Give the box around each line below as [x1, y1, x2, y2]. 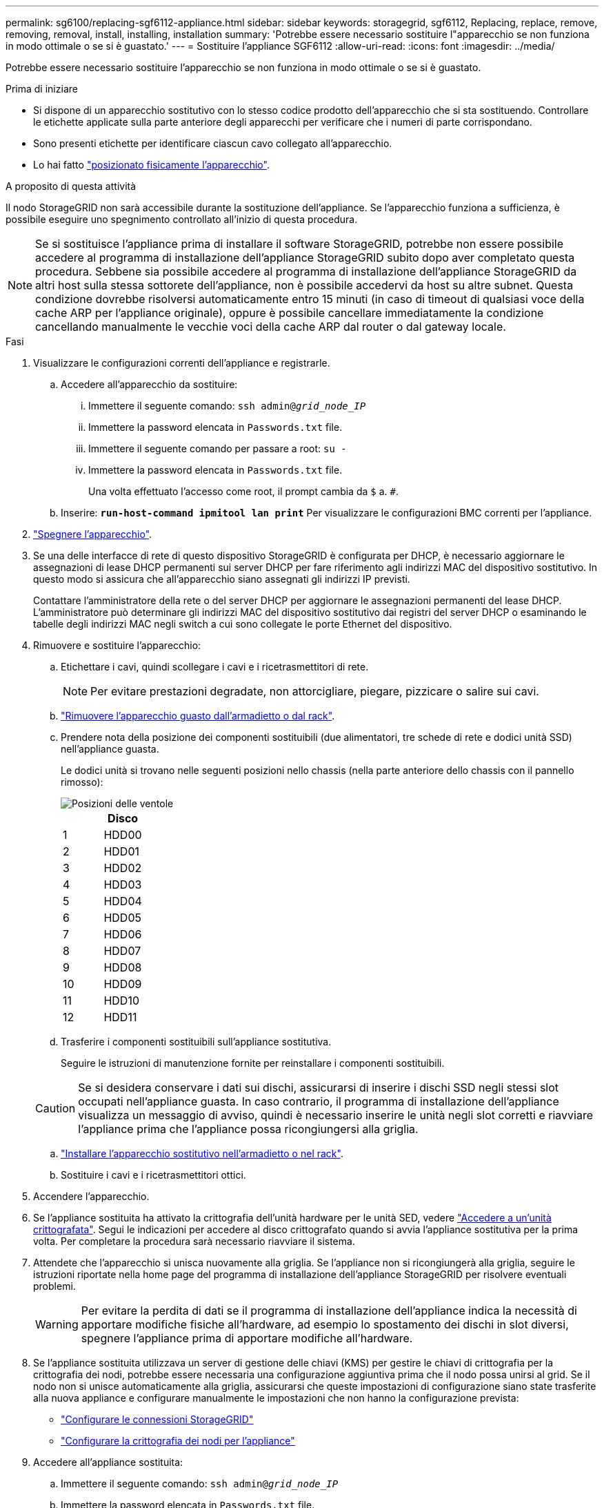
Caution [35, 1101, 76, 1115]
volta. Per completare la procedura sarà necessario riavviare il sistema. [33, 1235, 355, 1247]
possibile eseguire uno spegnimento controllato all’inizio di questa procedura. [6, 213, 358, 225]
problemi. [33, 1280, 76, 1292]
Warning [35, 1317, 79, 1331]
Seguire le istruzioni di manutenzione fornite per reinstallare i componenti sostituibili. [61, 1057, 445, 1069]
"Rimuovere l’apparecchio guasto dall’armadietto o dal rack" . [61, 710, 335, 722]
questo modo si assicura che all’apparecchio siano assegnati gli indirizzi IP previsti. [33, 573, 410, 585]
